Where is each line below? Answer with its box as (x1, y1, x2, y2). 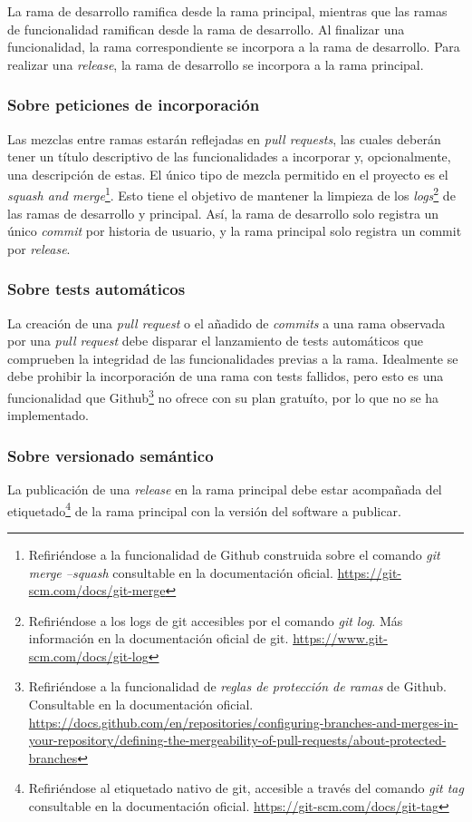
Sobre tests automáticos (7, 278, 186, 300)
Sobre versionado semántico (7, 444, 214, 466)
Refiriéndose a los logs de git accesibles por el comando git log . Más (28, 611, 403, 630)
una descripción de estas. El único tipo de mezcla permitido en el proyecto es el (7, 164, 448, 183)
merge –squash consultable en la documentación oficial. (28, 563, 333, 582)
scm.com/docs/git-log (28, 646, 149, 665)
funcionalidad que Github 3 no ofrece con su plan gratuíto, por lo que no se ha (7, 386, 439, 406)
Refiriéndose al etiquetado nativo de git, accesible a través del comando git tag (28, 778, 464, 798)
